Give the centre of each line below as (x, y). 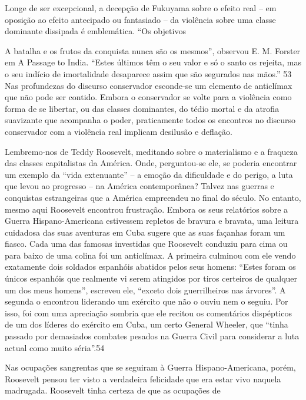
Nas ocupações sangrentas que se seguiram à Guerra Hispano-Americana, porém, (150, 367)
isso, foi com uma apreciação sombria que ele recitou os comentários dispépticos (148, 313)
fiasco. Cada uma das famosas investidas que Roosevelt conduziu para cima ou (146, 244)
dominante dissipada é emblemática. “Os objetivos (95, 31)
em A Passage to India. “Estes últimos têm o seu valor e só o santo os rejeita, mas (153, 62)
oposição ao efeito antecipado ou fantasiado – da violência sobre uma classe (140, 19)
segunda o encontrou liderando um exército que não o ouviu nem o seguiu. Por (147, 301)
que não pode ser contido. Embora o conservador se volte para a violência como (148, 97)
